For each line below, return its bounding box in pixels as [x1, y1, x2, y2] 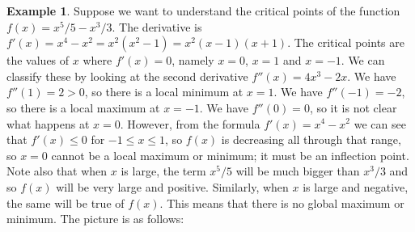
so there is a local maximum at [6, 99, 160, 116]
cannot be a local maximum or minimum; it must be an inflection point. [51, 146, 409, 163]
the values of [6, 52, 70, 69]
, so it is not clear [309, 99, 397, 116]
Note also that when [6, 162, 108, 179]
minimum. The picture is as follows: [6, 210, 184, 227]
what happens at [6, 115, 90, 132]
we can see [354, 115, 406, 132]
